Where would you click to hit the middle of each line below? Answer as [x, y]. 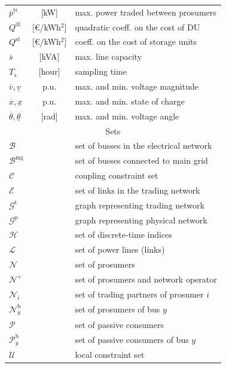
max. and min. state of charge [130, 101]
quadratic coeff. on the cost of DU [138, 27]
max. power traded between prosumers [146, 12]
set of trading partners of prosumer [139, 294]
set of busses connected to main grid [141, 160]
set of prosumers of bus [117, 309]
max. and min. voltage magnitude [137, 86]
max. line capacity [109, 56]
